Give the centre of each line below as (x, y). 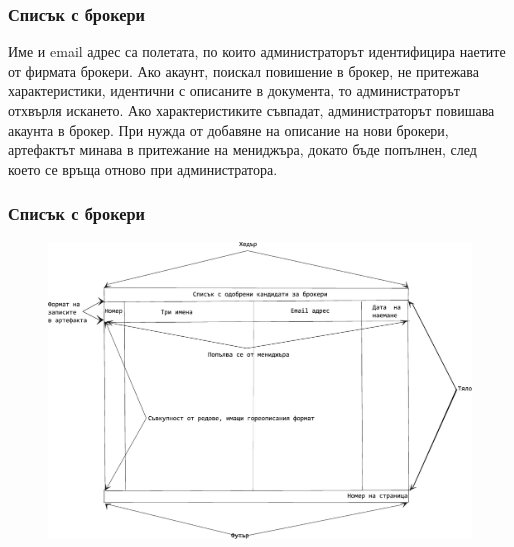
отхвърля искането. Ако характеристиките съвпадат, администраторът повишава (251, 110)
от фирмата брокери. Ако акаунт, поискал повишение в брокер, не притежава (243, 70)
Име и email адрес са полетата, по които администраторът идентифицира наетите (257, 51)
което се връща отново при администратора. (143, 168)
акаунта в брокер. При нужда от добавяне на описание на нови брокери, (228, 129)
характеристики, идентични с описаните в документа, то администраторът (234, 90)
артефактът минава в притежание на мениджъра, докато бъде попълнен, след (242, 149)
